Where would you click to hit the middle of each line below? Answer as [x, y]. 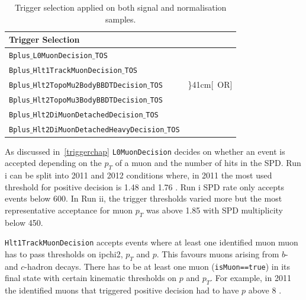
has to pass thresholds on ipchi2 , [64, 254]
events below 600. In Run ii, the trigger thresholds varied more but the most [144, 198]
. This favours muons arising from [218, 254]
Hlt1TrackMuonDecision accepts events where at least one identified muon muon [152, 242]
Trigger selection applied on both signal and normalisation [121, 7]
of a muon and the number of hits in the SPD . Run [208, 163]
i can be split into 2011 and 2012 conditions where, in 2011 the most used [138, 175]
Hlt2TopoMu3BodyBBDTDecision [90, 100]
